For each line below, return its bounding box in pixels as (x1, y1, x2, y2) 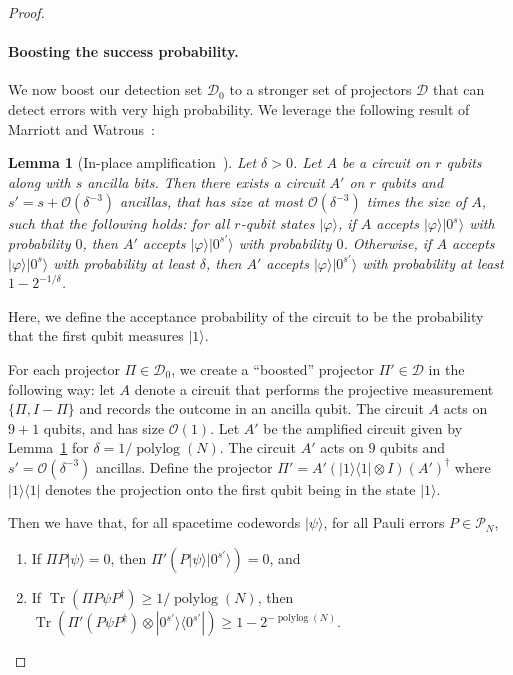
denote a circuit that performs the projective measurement (134, 378, 494, 399)
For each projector (8, 358, 120, 379)
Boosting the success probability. (8, 41, 239, 62)
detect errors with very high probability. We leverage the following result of (8, 98, 470, 119)
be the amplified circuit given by (263, 417, 463, 438)
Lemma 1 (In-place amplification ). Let (8, 152, 257, 173)
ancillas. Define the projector (96, 456, 273, 477)
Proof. (8, 2, 45, 22)
